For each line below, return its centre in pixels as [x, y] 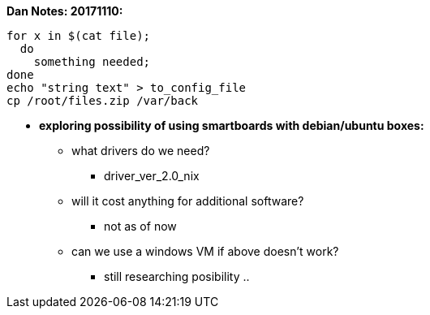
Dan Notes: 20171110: [65, 11]
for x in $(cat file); [79, 36]
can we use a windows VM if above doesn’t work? [205, 251]
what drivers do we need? [141, 151]
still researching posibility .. [177, 276]
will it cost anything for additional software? [188, 201]
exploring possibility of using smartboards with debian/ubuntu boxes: [232, 125]
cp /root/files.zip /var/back [103, 101]
